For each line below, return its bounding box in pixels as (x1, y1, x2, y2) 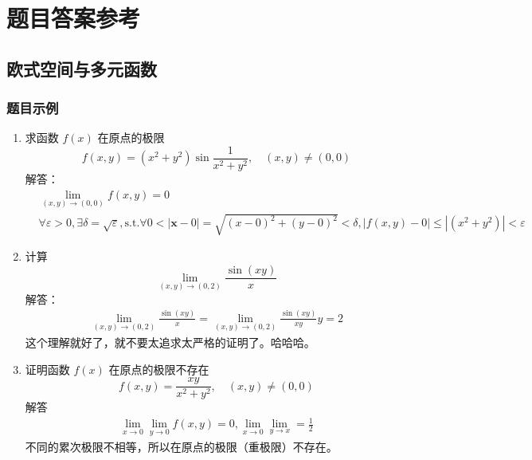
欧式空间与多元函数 (6, 56, 157, 81)
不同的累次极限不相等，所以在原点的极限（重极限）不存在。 (25, 438, 338, 454)
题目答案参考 (6, 2, 141, 34)
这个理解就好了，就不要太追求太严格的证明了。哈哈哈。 (25, 333, 315, 350)
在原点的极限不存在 (108, 360, 209, 377)
